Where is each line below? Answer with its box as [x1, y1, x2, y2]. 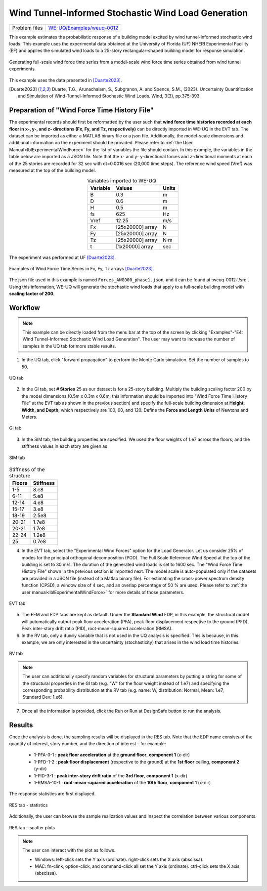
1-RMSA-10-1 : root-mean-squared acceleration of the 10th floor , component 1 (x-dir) [34, 779, 211, 785]
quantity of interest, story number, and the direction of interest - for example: [9, 741, 166, 746]
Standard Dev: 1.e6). [22, 694, 64, 700]
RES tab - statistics [9, 802, 48, 808]
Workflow [9, 304, 41, 312]
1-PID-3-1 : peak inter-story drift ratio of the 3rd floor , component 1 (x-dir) [34, 772, 188, 778]
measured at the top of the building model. [9, 167, 96, 173]
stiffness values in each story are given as [21, 443, 107, 449]
